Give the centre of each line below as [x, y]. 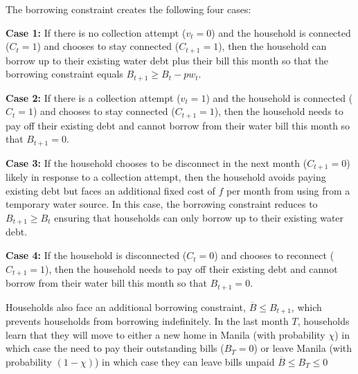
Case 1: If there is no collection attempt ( [96, 32]
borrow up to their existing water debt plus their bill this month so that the [167, 60]
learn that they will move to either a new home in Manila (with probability [165, 334]
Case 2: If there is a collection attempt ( [93, 97]
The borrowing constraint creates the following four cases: [128, 9]
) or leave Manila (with [303, 348]
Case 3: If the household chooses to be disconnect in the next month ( [156, 162]
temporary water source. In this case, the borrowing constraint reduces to [162, 204]
